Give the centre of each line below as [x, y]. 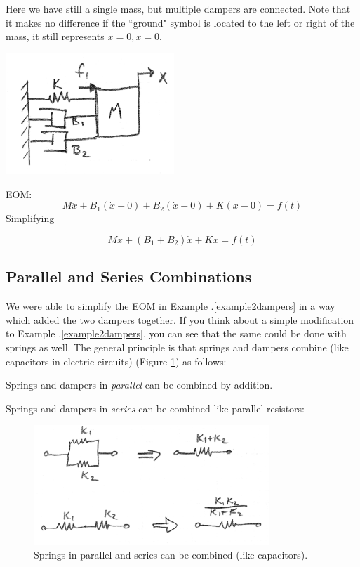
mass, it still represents [55, 36]
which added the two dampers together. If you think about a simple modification [180, 319]
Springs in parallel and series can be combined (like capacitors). [171, 555]
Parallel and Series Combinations [129, 276]
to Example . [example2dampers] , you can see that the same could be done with [176, 333]
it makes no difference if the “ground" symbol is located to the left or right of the [180, 22]
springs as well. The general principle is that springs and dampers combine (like [177, 347]
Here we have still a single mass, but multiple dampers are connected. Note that [178, 8]
